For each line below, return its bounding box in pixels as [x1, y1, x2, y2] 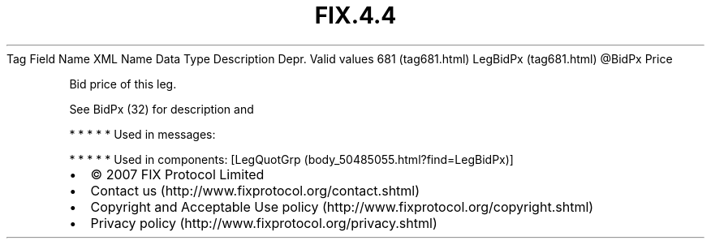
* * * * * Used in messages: [69, 127, 216, 141]
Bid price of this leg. [69, 76, 177, 91]
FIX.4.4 [314, 2, 397, 29]
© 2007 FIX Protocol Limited [90, 165, 265, 183]
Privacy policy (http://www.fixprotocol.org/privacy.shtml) [90, 214, 437, 231]
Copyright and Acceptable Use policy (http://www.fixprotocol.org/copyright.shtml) [90, 198, 594, 215]
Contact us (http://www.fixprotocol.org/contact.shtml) [90, 182, 420, 199]
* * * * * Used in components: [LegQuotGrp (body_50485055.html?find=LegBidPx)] [69, 152, 514, 166]
